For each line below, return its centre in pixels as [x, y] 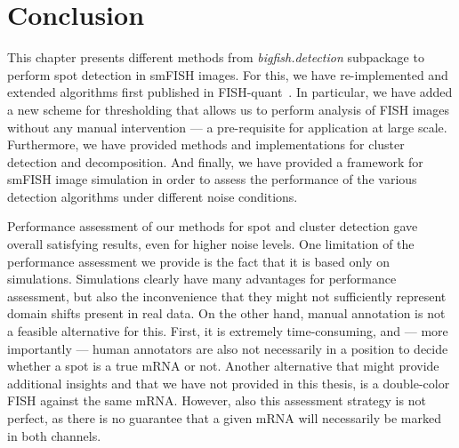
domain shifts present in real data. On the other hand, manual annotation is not [226, 313]
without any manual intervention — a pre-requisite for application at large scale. [227, 127]
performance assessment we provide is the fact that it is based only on [198, 261]
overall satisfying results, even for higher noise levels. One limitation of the [211, 244]
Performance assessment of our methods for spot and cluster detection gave [213, 226]
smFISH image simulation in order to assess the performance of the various [212, 179]
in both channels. [54, 435]
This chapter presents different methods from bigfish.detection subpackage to [216, 57]
